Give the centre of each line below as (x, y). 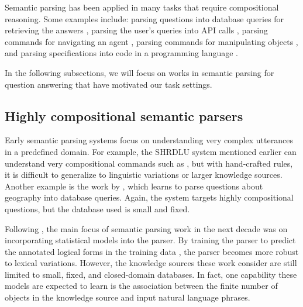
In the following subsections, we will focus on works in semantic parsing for (140, 72)
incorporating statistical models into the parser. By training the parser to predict (150, 240)
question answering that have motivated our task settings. (109, 84)
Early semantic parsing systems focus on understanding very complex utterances (149, 140)
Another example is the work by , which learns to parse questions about (134, 186)
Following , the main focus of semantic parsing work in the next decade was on (146, 228)
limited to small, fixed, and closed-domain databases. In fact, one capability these (151, 274)
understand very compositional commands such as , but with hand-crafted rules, (149, 163)
